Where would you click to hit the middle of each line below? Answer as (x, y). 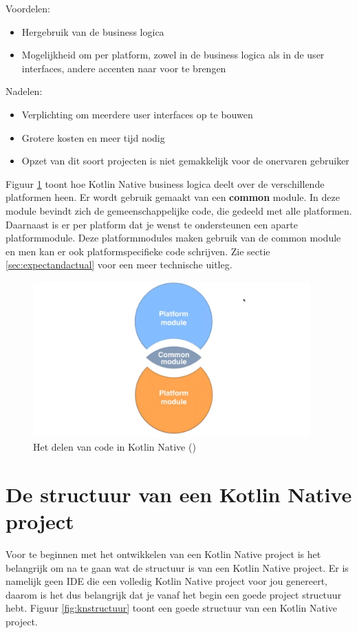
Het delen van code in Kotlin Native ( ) (115, 447)
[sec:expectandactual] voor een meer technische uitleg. (119, 265)
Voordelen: (28, 8)
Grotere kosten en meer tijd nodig (93, 137)
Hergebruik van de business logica (93, 31)
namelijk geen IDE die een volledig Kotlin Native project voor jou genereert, (166, 581)
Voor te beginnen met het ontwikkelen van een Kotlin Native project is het (163, 554)
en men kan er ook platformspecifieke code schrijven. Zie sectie (138, 251)
